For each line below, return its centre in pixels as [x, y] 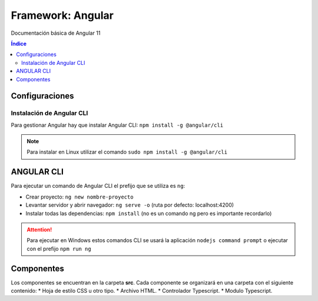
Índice [19, 44]
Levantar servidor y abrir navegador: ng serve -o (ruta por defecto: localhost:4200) [130, 205]
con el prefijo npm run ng [59, 249]
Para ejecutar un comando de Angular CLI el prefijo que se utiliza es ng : [98, 186]
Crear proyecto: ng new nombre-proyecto [79, 197]
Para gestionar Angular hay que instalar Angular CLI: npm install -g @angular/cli [117, 125]
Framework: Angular [62, 15]
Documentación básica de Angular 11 [56, 33]
